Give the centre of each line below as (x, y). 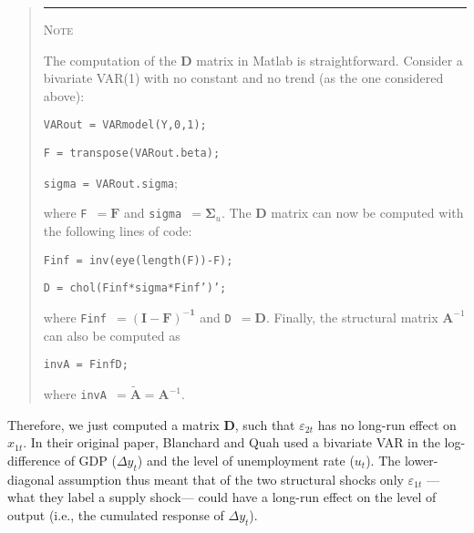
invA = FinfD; (86, 365)
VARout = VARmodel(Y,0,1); (125, 125)
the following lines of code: (118, 231)
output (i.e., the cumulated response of (116, 514)
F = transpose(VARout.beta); (132, 154)
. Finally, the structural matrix (352, 317)
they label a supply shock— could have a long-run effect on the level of (237, 497)
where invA (75, 394)
